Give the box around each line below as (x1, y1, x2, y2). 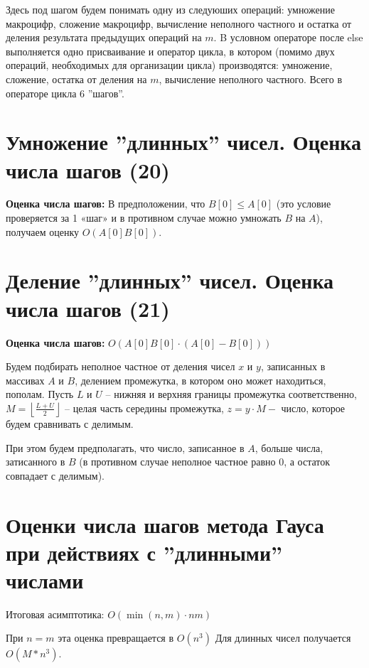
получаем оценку (6, 224, 80, 239)
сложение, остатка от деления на (6, 71, 147, 86)
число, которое (281, 400, 346, 415)
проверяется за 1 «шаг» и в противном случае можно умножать (6, 210, 282, 225)
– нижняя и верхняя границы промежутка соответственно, (105, 387, 357, 402)
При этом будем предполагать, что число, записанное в (6, 440, 245, 455)
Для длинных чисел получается (215, 630, 351, 645)
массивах (6, 372, 45, 387)
